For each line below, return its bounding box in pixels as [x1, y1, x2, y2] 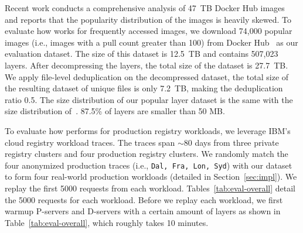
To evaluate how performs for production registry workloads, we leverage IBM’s [5, 124, 291, 136]
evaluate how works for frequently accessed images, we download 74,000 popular [5, 25, 292, 37]
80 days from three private [183, 136, 279, 148]
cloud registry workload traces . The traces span [5, 136, 175, 148]
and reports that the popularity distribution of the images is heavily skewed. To [5, 13, 292, 25]
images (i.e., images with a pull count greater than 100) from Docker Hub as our [5, 36, 298, 48]
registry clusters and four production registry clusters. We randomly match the [5, 148, 288, 160]
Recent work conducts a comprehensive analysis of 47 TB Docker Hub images [5, 2, 285, 13]
